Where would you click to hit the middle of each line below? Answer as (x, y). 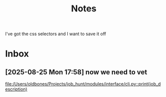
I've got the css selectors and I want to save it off (56, 34)
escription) (16, 89)
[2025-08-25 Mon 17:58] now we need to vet (76, 72)
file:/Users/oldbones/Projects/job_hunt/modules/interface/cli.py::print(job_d (83, 84)
